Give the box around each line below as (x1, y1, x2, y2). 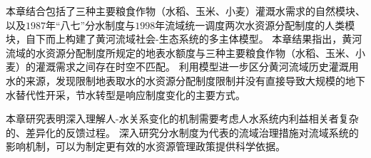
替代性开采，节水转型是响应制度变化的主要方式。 (15, 87, 245, 102)
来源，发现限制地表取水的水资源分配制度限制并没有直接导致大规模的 (25, 73, 345, 88)
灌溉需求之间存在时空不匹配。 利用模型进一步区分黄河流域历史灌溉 (35, 59, 349, 74)
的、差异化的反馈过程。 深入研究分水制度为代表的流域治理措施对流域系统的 (6, 125, 359, 139)
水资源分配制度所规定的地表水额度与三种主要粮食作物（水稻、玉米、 (35, 45, 355, 60)
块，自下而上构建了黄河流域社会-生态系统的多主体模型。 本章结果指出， (6, 31, 342, 46)
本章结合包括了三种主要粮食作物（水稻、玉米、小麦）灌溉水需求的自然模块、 (6, 4, 365, 18)
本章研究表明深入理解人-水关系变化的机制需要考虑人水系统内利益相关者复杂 (6, 111, 359, 126)
